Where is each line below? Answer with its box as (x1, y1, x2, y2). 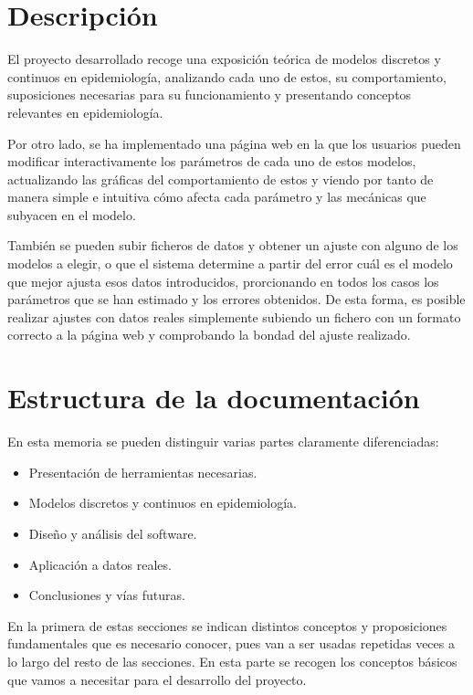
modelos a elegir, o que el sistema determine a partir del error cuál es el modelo (7, 254, 453, 273)
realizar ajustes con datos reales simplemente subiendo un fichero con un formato (7, 307, 461, 326)
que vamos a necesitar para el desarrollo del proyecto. (7, 669, 307, 689)
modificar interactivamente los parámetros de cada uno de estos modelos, (7, 152, 416, 171)
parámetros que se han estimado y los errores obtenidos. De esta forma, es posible (7, 290, 466, 309)
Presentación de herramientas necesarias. (28, 462, 258, 481)
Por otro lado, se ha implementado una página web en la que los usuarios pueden (7, 133, 461, 153)
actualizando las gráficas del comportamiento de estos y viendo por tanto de (7, 169, 434, 188)
